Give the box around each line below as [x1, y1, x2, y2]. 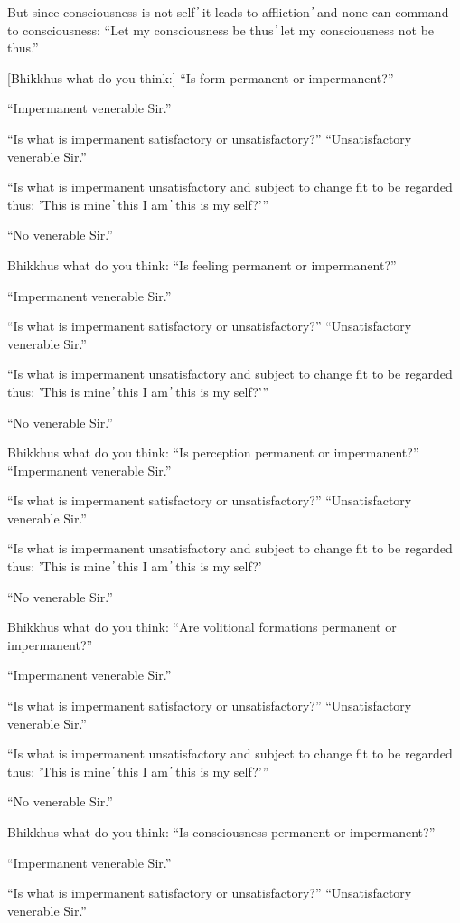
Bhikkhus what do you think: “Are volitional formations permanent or [7, 617, 397, 636]
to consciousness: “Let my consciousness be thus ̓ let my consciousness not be [7, 20, 435, 39]
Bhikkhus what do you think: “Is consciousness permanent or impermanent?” [7, 823, 436, 841]
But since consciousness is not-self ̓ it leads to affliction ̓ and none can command [7, 3, 449, 21]
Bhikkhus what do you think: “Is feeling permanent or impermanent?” [7, 255, 397, 274]
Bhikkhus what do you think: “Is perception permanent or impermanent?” [7, 443, 419, 462]
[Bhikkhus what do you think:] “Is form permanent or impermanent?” [7, 68, 394, 87]
